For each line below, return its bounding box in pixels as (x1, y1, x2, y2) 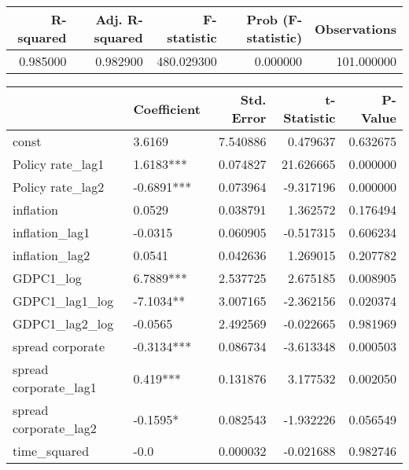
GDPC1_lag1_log (13, 292, 114, 310)
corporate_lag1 (13, 378, 97, 396)
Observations (315, 19, 396, 38)
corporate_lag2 (13, 419, 97, 437)
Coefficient (133, 99, 201, 118)
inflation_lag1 (13, 223, 90, 241)
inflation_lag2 (13, 246, 90, 264)
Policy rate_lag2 (13, 178, 105, 196)
